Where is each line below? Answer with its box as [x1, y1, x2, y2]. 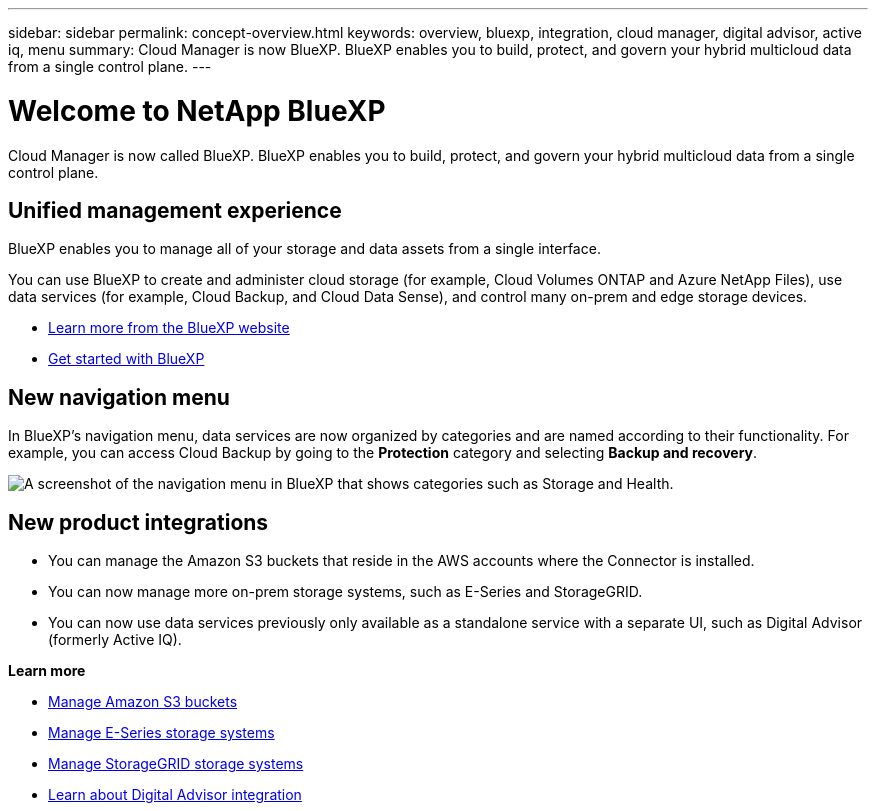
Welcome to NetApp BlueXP [8, 93, 386, 128]
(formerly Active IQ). [48, 631, 182, 649]
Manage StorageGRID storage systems [48, 755, 304, 773]
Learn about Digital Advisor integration [48, 786, 302, 804]
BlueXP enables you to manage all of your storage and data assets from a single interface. [8, 240, 601, 258]
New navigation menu [8, 384, 230, 410]
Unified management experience [8, 197, 342, 223]
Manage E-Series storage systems [48, 724, 275, 742]
